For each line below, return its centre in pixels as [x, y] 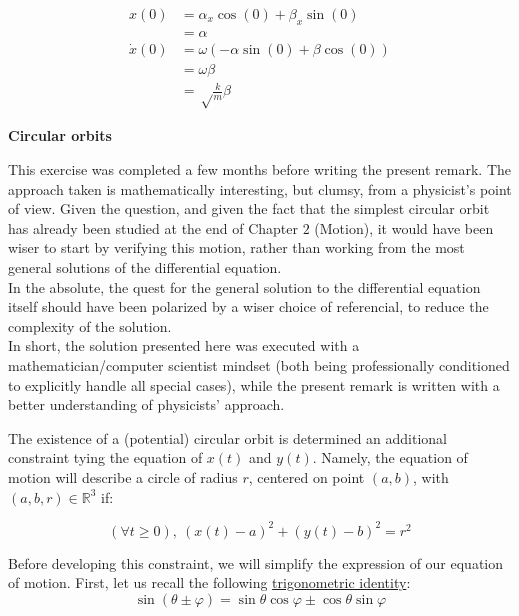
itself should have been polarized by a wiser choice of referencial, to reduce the [248, 306]
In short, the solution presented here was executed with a [184, 345]
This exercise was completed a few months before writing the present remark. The [259, 169]
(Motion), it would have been [404, 227]
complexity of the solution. [90, 325]
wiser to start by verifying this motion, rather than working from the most [236, 247]
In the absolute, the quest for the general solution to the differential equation [244, 286]
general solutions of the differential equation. [145, 267]
